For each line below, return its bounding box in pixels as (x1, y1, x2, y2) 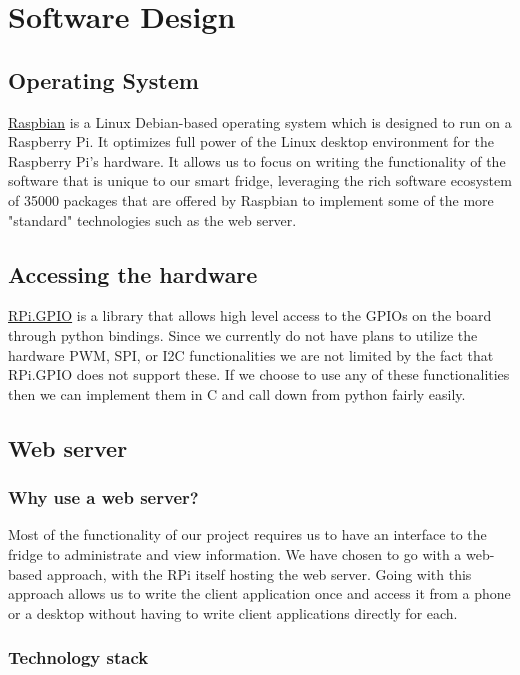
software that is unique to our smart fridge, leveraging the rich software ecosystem (8, 170, 512, 191)
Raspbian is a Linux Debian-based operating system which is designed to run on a (8, 111, 512, 132)
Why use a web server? (8, 485, 199, 510)
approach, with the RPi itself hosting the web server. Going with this (46, 563, 472, 584)
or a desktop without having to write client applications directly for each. (8, 602, 458, 623)
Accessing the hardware (8, 258, 258, 289)
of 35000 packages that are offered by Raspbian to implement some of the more (8, 189, 494, 210)
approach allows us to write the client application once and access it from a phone (8, 583, 511, 604)
